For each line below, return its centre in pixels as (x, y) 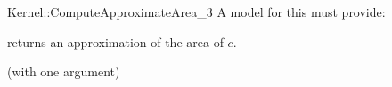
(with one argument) (64, 71)
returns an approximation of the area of (115, 41)
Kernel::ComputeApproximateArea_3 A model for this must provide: (196, 12)
